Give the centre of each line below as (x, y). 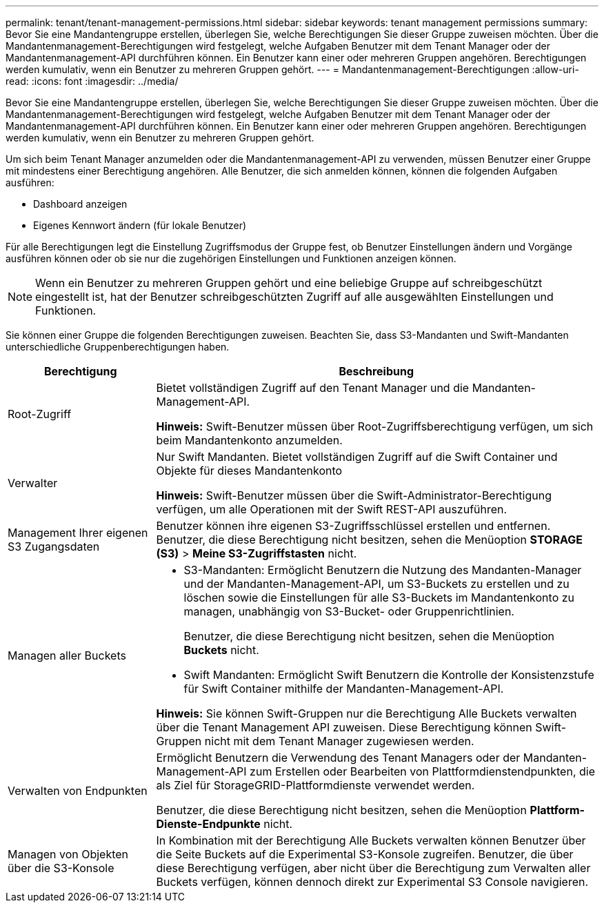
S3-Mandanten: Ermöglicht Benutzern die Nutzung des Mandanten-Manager (383, 570)
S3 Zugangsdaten (54, 546)
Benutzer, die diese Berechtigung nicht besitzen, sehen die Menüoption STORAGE (369, 540)
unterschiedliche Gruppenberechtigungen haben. (118, 347)
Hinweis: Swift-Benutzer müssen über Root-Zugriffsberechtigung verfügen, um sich (375, 426)
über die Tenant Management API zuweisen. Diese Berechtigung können (344, 727)
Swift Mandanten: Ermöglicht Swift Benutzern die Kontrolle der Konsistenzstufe (389, 675)
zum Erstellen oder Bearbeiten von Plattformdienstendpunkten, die (422, 771)
